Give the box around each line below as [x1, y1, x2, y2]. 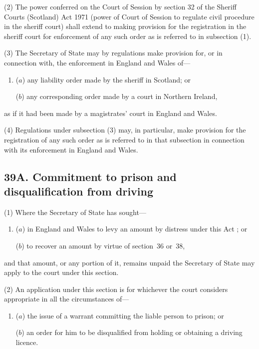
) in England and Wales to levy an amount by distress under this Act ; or [22, 223, 248, 234]
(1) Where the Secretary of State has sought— [4, 206, 146, 217]
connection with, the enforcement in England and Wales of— [4, 57, 191, 67]
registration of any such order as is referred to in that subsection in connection [4, 134, 245, 144]
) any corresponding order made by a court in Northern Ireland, [21, 91, 218, 101]
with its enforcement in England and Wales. [4, 144, 138, 154]
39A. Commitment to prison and [4, 168, 177, 184]
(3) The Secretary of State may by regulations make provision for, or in [4, 47, 223, 58]
